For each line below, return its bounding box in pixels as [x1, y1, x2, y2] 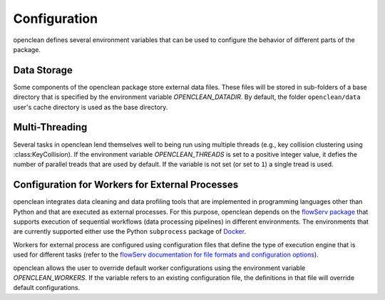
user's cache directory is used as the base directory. [13, 103, 168, 111]
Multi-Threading [13, 121, 88, 133]
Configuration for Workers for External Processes [13, 179, 239, 191]
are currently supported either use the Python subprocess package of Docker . [13, 227, 246, 236]
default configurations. [13, 284, 81, 292]
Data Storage [13, 64, 73, 76]
